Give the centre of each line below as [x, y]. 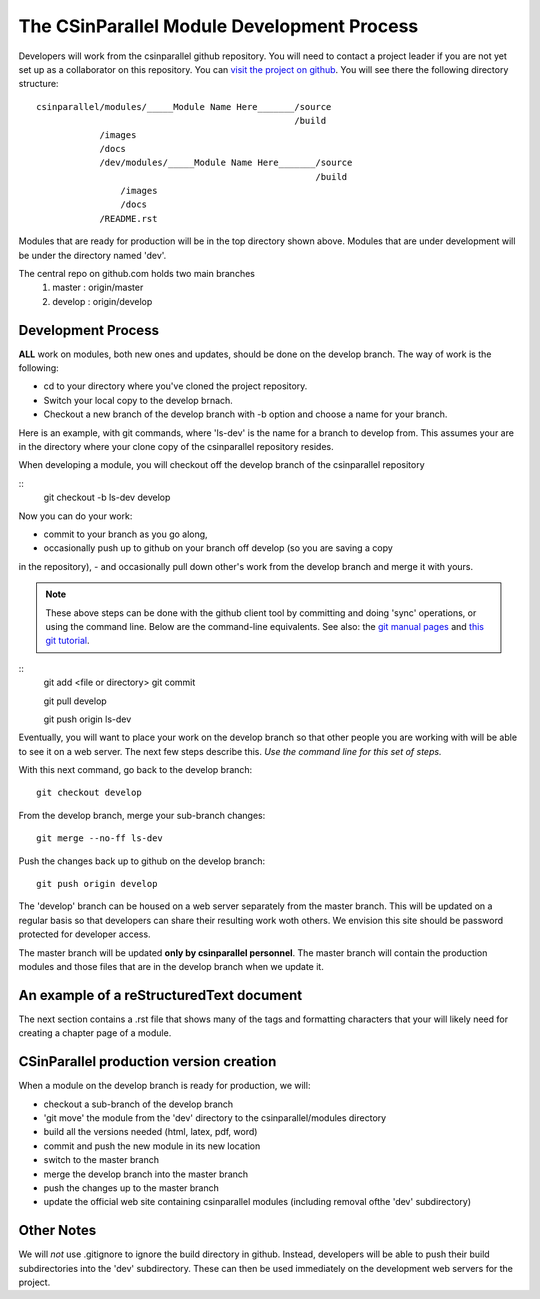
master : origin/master [98, 287]
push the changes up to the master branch [131, 1187]
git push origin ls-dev [87, 719]
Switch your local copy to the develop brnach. [138, 400]
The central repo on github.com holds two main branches [136, 274]
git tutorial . [67, 641]
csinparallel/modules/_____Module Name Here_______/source [184, 106]
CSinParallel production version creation [147, 1061]
